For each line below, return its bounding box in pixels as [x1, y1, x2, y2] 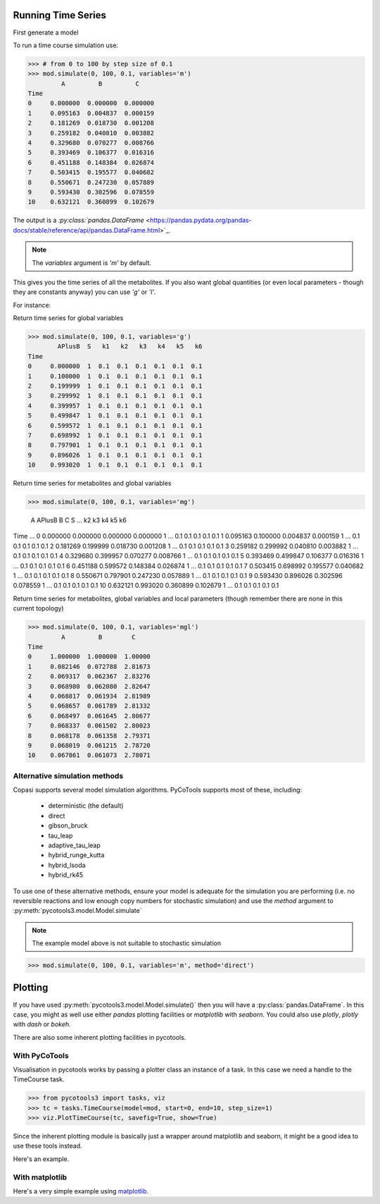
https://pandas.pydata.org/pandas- [149, 216, 253, 225]
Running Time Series [13, 9, 107, 21]
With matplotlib [13, 1172, 67, 1182]
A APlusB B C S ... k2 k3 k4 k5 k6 [30, 516, 127, 524]
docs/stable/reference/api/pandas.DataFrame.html [13, 226, 160, 234]
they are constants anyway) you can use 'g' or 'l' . [13, 288, 156, 296]
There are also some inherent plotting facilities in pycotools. [13, 1033, 186, 1041]
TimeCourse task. [13, 1075, 65, 1083]
